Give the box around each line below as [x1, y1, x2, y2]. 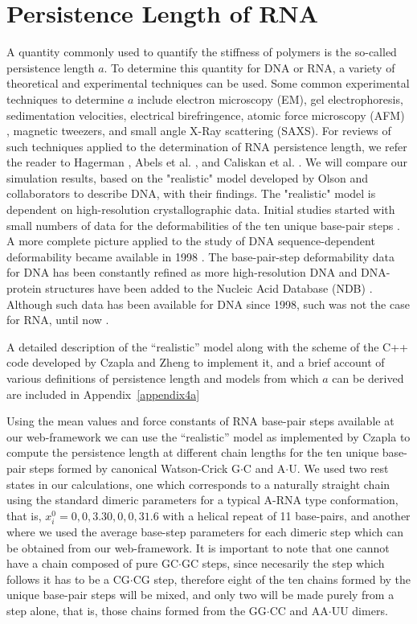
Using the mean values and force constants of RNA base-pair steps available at [6, 413, 395, 429]
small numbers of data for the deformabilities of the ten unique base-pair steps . [6, 216, 400, 233]
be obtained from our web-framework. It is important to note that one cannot [6, 539, 390, 556]
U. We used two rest [288, 459, 389, 476]
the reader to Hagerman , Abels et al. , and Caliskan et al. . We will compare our [6, 154, 407, 170]
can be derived [332, 370, 404, 386]
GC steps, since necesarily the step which [182, 555, 385, 572]
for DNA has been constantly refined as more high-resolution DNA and [6, 264, 358, 281]
